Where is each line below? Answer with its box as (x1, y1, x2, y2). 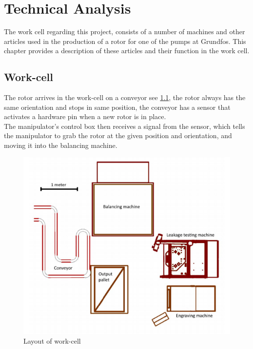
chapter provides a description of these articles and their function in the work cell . (4, 45, 250, 56)
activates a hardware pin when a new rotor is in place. (4, 111, 166, 122)
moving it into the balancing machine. (4, 140, 117, 150)
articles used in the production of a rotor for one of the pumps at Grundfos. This (4, 36, 246, 46)
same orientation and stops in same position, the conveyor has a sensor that (4, 102, 231, 112)
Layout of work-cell (23, 335, 81, 346)
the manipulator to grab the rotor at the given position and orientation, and (4, 130, 232, 141)
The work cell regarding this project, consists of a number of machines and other (4, 26, 245, 37)
